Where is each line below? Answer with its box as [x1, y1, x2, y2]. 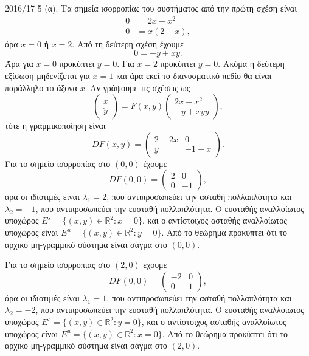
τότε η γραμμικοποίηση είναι [5, 119, 106, 132]
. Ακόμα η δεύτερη [218, 57, 285, 70]
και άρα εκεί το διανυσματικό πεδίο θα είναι [116, 69, 272, 81]
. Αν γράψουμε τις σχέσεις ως [85, 81, 190, 94]
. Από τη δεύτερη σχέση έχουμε [72, 37, 184, 50]
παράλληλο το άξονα [5, 81, 77, 94]
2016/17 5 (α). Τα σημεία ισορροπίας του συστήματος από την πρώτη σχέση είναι [5, 2, 297, 14]
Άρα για [5, 57, 33, 70]
